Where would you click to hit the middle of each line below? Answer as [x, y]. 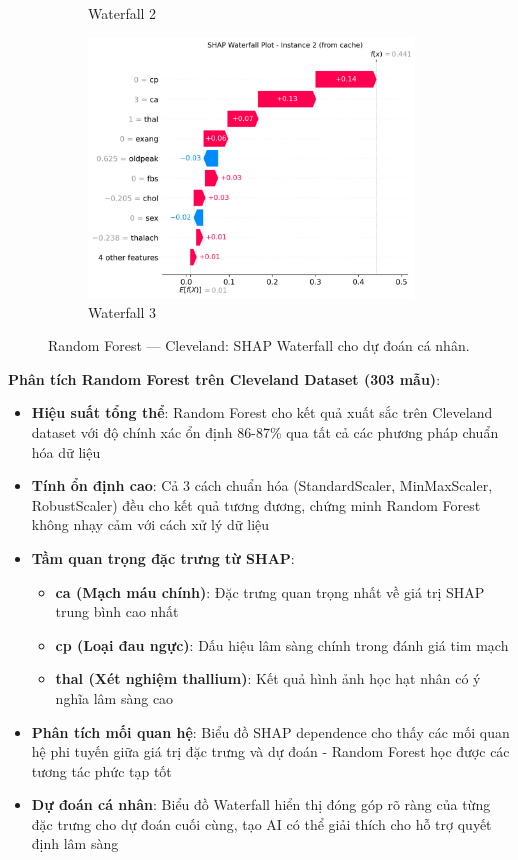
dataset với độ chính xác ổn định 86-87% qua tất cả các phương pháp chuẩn [265, 431]
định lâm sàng [75, 843]
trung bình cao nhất [117, 611]
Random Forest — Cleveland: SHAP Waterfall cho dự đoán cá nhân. [259, 345]
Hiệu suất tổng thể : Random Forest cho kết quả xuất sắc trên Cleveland [262, 412]
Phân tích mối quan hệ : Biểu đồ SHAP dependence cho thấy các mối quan [270, 731]
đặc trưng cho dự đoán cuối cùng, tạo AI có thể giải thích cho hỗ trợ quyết [261, 823]
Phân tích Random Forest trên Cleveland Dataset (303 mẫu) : [224, 378]
